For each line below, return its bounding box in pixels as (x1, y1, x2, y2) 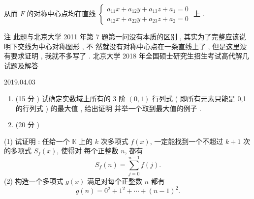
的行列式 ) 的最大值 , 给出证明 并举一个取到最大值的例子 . (15, 103, 201, 113)
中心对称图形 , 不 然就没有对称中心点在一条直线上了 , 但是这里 (38, 41, 240, 51)
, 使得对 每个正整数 (57, 145, 119, 156)
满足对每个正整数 (87, 176, 143, 186)
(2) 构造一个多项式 (4, 176, 63, 186)
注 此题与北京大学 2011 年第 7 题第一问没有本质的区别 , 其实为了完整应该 (4, 31, 239, 41)
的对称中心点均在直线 (27, 8, 96, 18)
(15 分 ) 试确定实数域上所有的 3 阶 (15, 93, 126, 103)
